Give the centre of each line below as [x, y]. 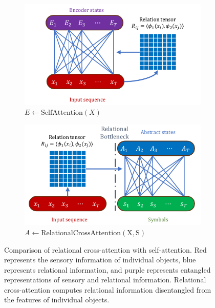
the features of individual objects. [57, 300]
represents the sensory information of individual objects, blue [100, 260]
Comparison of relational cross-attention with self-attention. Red [105, 249]
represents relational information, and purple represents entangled [107, 269]
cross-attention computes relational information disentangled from [108, 289]
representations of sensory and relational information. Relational [105, 280]
